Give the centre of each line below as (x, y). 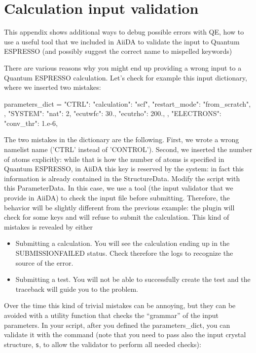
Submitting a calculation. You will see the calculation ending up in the (123, 243)
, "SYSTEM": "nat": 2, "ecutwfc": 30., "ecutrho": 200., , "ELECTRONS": (113, 113)
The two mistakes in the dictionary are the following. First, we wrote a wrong (122, 139)
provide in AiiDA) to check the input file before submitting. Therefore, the (117, 198)
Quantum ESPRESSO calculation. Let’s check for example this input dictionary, (126, 77)
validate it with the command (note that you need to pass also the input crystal (125, 334)
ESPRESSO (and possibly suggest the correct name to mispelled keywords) (118, 51)
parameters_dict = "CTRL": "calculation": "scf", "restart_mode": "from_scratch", (128, 103)
